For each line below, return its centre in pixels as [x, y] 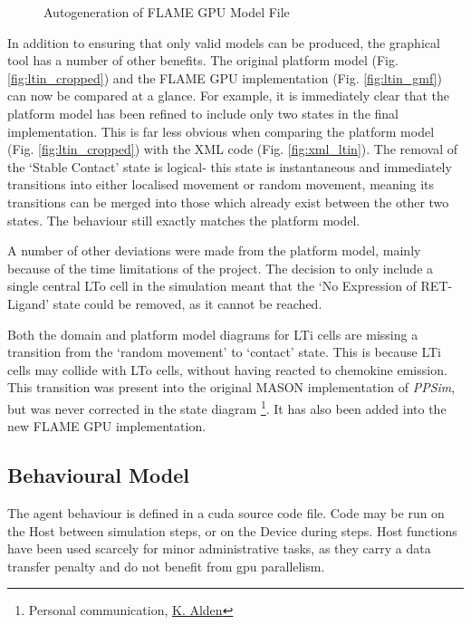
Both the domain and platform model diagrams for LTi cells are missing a [213, 334]
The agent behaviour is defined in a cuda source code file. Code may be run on [226, 512]
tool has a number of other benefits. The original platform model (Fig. [203, 60]
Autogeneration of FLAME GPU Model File [167, 12]
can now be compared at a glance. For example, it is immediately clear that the [229, 96]
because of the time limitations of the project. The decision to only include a [221, 268]
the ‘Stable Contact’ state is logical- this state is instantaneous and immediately [230, 166]
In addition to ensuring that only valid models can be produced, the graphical [224, 42]
